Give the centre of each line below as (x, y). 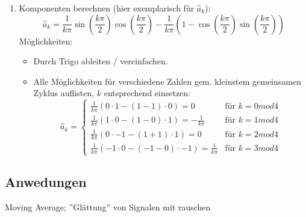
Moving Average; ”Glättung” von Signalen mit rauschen (108, 207)
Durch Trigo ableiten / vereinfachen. (101, 61)
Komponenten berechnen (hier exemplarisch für (107, 8)
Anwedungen (46, 182)
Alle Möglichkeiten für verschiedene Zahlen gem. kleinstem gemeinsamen (167, 81)
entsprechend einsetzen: (147, 93)
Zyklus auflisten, (64, 93)
